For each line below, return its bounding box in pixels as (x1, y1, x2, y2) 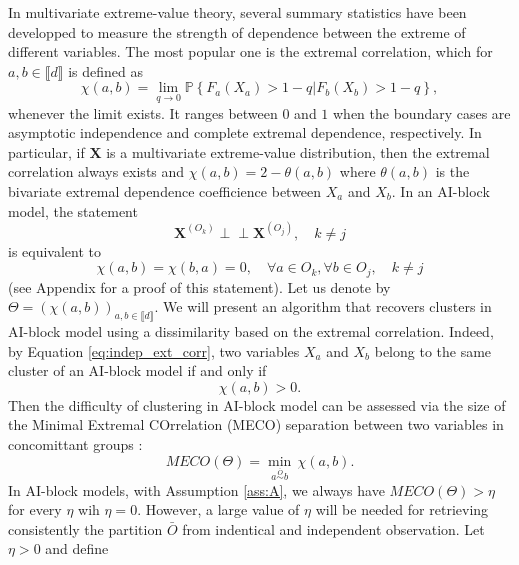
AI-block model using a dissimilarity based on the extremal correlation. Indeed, (8, 321, 494, 342)
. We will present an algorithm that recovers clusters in (154, 296, 492, 317)
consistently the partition (8, 518, 163, 539)
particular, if (8, 141, 85, 162)
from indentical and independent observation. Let (182, 518, 485, 539)
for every (8, 499, 62, 520)
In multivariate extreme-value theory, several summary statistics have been (8, 2, 467, 22)
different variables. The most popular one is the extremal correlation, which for (8, 41, 493, 62)
